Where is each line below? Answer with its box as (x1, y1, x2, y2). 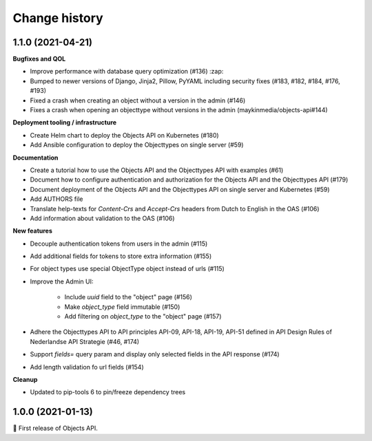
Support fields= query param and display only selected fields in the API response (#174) (30, 350, 280, 358)
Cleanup (12, 376, 38, 383)
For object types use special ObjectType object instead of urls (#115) (30, 265, 225, 273)
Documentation (12, 153, 59, 162)
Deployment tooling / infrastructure (12, 118, 117, 127)
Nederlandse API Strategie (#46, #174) (30, 337, 140, 345)
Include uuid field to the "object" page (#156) (64, 293, 193, 301)
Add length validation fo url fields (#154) (30, 363, 144, 371)
